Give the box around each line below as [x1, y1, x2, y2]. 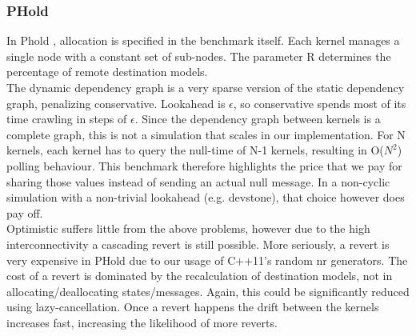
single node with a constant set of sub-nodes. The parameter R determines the [6, 47, 391, 64]
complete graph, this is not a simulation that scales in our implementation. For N [6, 126, 406, 142]
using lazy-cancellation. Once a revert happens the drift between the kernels [6, 298, 379, 315]
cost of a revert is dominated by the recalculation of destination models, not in [6, 267, 393, 284]
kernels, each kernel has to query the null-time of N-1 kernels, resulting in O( [6, 142, 384, 158]
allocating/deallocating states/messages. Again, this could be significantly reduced [6, 282, 410, 299]
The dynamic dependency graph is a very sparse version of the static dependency [6, 79, 405, 95]
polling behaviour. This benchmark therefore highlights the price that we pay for [6, 157, 402, 174]
